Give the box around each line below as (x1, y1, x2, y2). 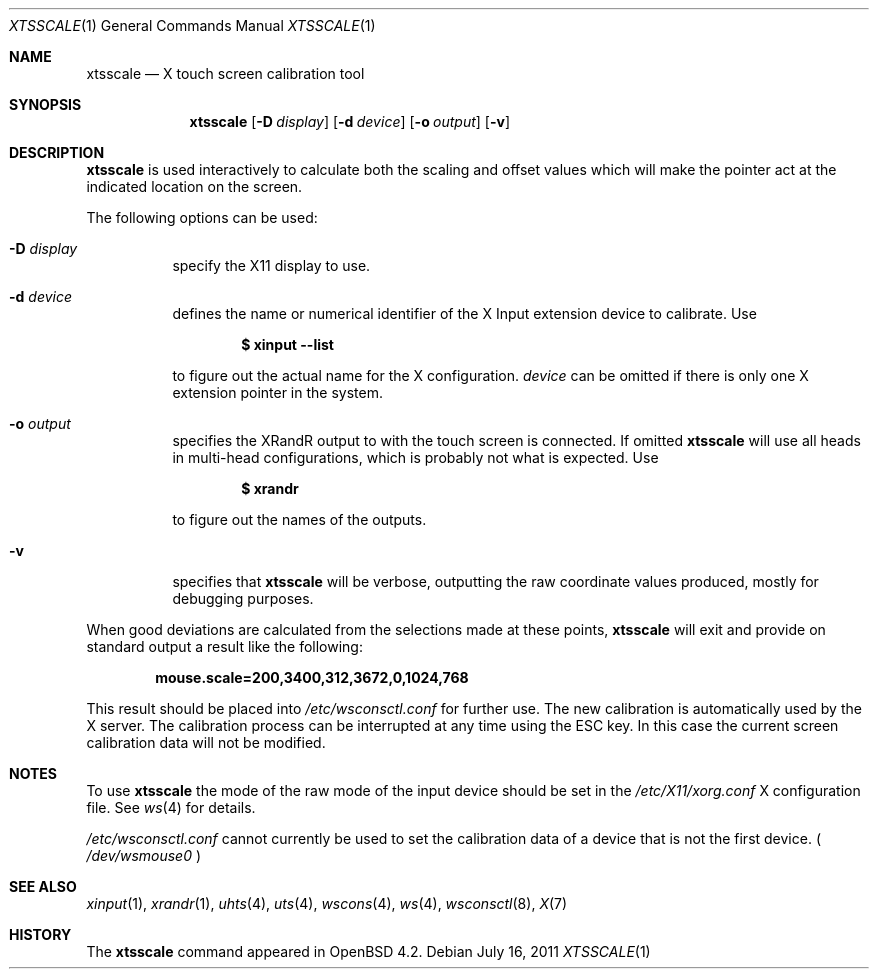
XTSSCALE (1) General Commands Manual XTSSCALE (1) (9, 17, 376, 34)
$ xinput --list (241, 336, 334, 353)
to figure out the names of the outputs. (172, 511, 427, 528)
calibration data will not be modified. (86, 734, 326, 751)
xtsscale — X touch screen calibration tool (86, 65, 365, 82)
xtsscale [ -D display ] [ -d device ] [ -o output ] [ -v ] (189, 113, 511, 130)
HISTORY (9, 926, 72, 943)
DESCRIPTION (9, 144, 105, 161)
